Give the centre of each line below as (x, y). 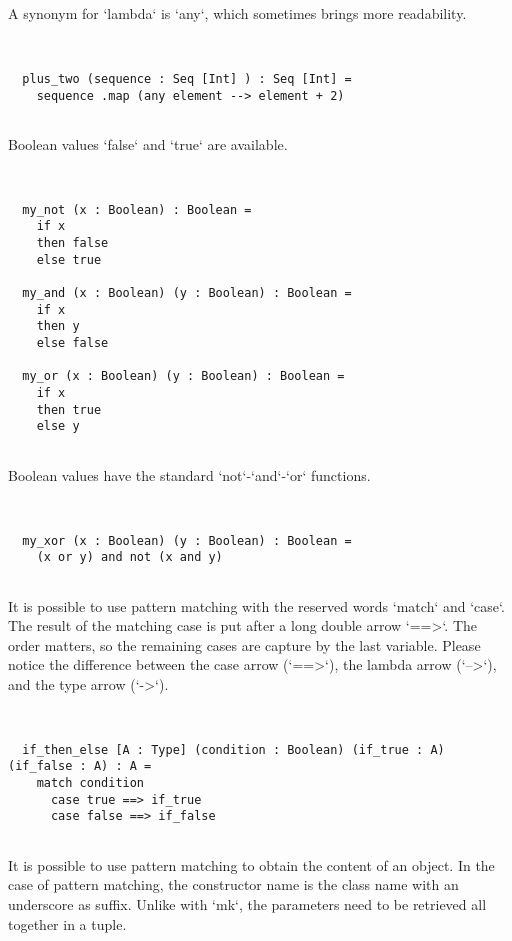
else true (69, 259)
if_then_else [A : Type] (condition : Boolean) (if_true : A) (233, 749)
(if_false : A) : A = (80, 766)
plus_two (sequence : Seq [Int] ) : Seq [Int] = (187, 78)
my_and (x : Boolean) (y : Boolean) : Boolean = (187, 293)
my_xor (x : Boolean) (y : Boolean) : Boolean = (187, 540)
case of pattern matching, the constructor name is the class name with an (233, 884)
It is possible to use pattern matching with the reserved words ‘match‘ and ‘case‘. (256, 605)
